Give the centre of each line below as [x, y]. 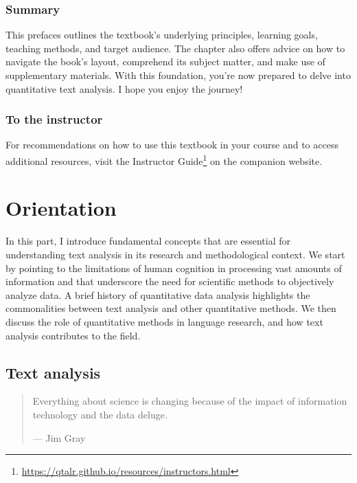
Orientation [61, 208]
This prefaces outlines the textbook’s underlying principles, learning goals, [162, 35]
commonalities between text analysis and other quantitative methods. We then [171, 308]
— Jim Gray [59, 437]
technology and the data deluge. [100, 414]
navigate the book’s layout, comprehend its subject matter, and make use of [165, 61]
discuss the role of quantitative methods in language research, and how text [164, 321]
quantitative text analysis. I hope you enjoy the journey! [124, 88]
